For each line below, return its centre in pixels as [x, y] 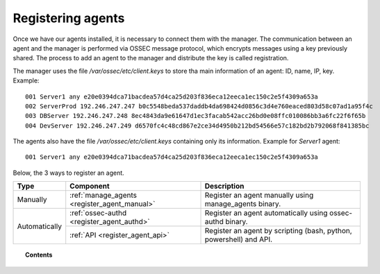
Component [90, 186]
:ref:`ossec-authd [98, 213]
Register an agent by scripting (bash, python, [278, 231]
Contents [39, 255]
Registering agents [69, 18]
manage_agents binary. [243, 204]
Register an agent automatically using [266, 213]
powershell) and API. [239, 239]
